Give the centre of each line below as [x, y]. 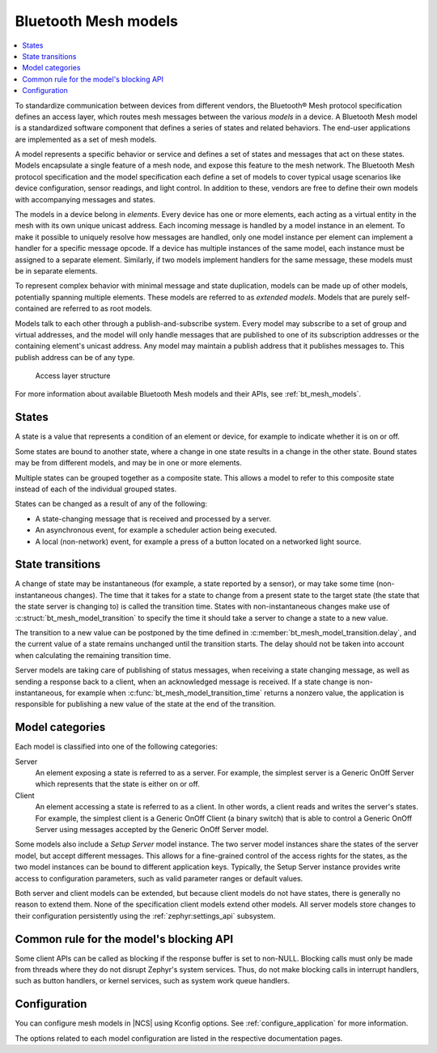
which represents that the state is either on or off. [117, 784]
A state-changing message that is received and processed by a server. [153, 519]
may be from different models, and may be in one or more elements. [128, 463]
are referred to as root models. [101, 308]
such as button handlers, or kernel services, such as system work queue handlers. [153, 981]
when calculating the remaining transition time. [93, 655]
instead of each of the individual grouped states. [96, 489]
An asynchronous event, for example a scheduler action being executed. [156, 530]
